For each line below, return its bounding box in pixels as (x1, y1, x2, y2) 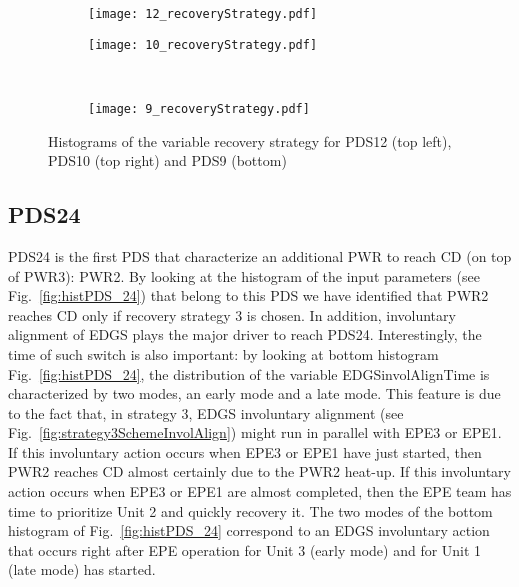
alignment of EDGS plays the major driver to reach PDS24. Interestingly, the (8, 324, 482, 345)
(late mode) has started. (8, 559, 156, 580)
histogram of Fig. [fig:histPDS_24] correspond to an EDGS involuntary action (8, 520, 490, 541)
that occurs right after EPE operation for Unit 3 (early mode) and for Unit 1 (8, 539, 482, 560)
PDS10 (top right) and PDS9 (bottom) (48, 150, 287, 171)
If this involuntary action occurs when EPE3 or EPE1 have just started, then (8, 441, 482, 462)
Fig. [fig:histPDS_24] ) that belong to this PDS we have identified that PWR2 (8, 285, 489, 306)
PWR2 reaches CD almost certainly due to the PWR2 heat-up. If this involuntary (8, 461, 511, 482)
